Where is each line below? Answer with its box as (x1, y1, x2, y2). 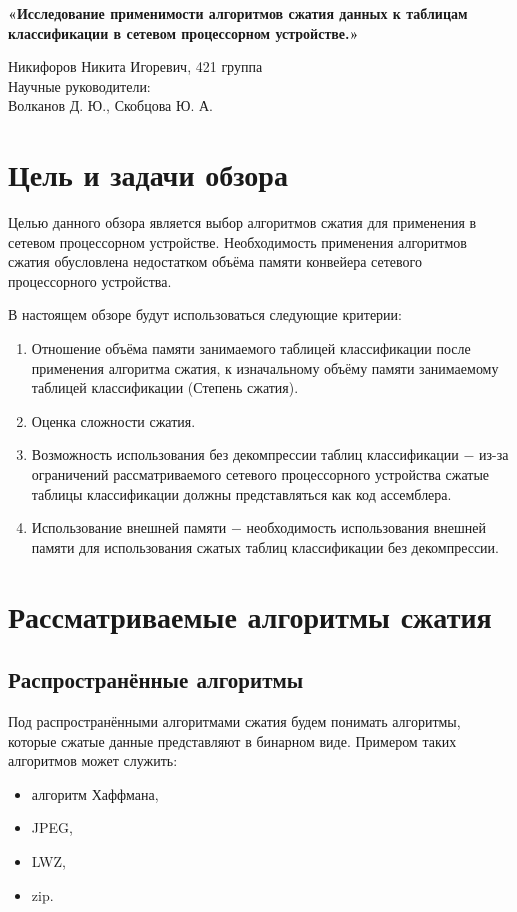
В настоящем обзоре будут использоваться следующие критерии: (8, 304, 402, 325)
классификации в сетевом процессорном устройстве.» (8, 22, 359, 43)
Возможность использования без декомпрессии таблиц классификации (31, 444, 459, 465)
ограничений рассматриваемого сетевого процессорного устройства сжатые (31, 464, 490, 485)
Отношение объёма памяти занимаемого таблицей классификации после (31, 338, 471, 359)
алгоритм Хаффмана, (31, 783, 159, 804)
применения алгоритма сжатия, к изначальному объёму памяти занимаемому (31, 357, 499, 378)
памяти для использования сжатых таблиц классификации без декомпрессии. (31, 536, 500, 557)
